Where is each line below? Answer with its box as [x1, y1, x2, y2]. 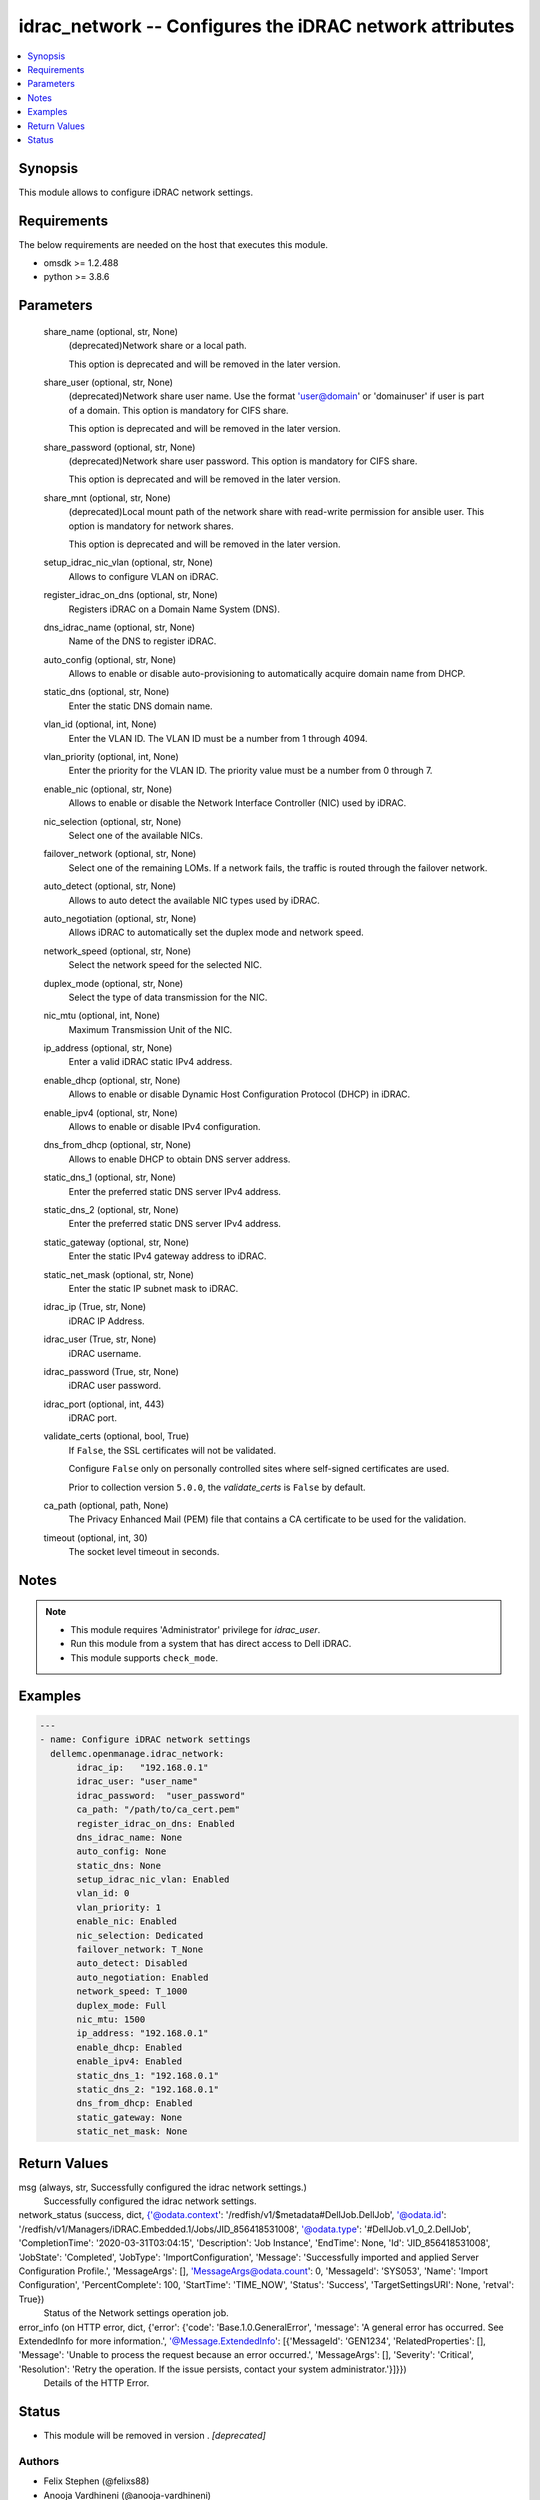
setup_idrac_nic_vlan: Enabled [76, 1874, 230, 1885]
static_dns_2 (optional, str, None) [43, 1203, 179, 1215]
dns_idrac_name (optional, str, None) [43, 621, 195, 633]
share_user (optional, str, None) [43, 376, 174, 389]
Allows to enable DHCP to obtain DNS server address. [68, 1153, 291, 1165]
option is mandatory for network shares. [68, 520, 234, 532]
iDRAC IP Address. [68, 1315, 145, 1327]
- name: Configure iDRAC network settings [39, 1734, 251, 1745]
